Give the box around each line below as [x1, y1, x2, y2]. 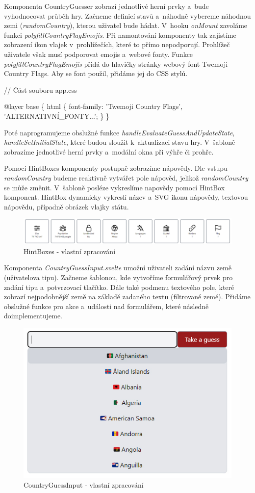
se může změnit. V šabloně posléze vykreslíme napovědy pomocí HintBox [4, 182, 225, 192]
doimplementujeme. [4, 311, 62, 321]
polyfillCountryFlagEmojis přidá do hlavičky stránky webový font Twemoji [4, 58, 228, 69]
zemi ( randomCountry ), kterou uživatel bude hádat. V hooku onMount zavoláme [4, 20, 248, 30]
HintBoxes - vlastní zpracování [24, 246, 116, 256]
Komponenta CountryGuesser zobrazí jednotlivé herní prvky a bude [4, 1, 209, 11]
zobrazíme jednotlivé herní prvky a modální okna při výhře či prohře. [4, 146, 214, 156]
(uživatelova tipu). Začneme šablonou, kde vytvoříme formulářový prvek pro [4, 272, 233, 283]
